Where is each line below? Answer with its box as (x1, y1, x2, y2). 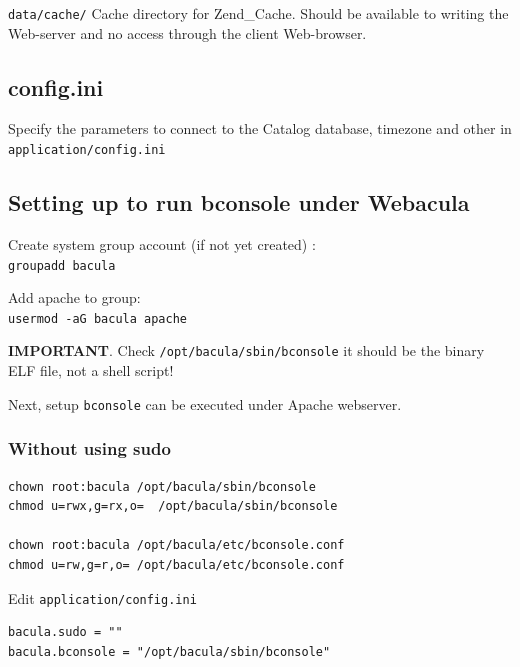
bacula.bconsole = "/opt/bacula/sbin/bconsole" (8, 644, 331, 659)
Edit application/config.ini (8, 587, 197, 608)
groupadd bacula (8, 258, 116, 273)
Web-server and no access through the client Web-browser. (8, 22, 367, 43)
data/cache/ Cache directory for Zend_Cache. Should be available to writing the (8, 3, 509, 23)
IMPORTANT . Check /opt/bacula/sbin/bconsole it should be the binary (8, 340, 485, 361)
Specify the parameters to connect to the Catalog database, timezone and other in (8, 118, 512, 139)
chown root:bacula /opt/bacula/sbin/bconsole (8, 479, 316, 494)
